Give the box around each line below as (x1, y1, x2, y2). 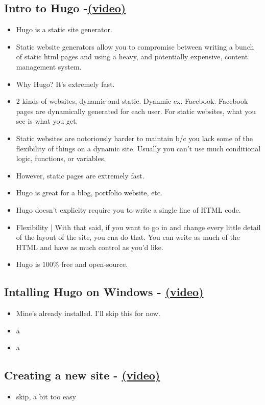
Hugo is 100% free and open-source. (16, 259, 128, 269)
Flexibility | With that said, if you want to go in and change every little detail (16, 221, 261, 232)
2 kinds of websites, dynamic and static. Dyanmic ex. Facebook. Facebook (16, 96, 248, 106)
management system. (16, 61, 82, 72)
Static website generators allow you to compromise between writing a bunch (16, 41, 254, 52)
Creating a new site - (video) (4, 367, 160, 383)
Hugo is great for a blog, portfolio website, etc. (16, 187, 162, 198)
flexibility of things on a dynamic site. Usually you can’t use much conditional (16, 143, 261, 153)
